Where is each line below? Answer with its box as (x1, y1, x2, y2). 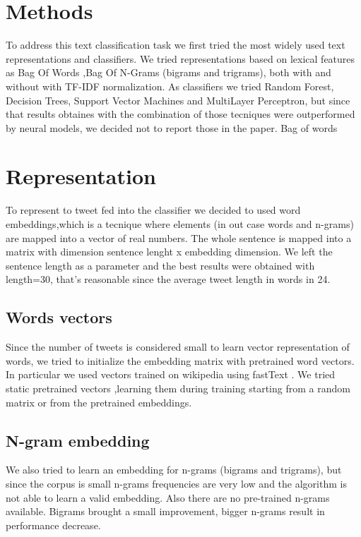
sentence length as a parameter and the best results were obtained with (6, 258, 315, 272)
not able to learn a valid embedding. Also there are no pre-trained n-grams (6, 490, 330, 505)
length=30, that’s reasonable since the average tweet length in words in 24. (6, 272, 331, 286)
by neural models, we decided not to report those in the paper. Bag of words (6, 120, 338, 135)
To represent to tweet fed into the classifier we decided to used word (6, 203, 301, 217)
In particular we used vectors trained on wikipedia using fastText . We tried (6, 367, 336, 382)
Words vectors (6, 306, 112, 328)
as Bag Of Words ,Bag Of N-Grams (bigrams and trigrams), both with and (6, 65, 331, 80)
